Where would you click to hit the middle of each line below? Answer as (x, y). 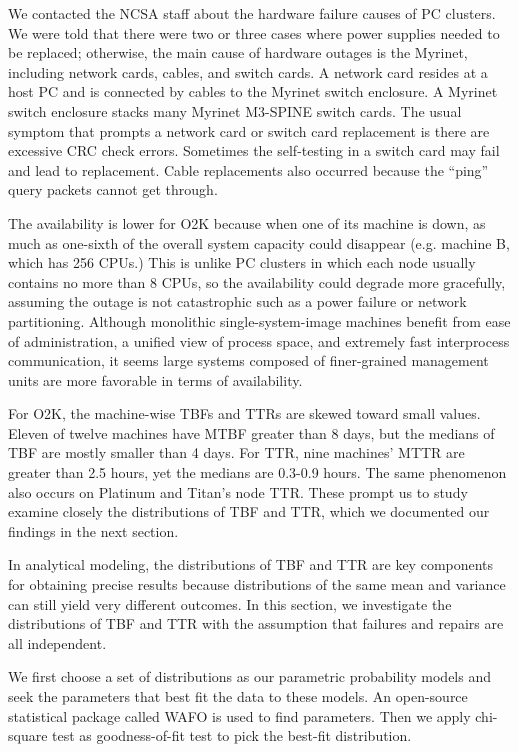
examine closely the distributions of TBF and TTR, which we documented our (249, 511)
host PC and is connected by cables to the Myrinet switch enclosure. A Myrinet (253, 91)
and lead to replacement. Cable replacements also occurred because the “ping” (248, 169)
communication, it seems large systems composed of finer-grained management (248, 360)
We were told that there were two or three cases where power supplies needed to (254, 32)
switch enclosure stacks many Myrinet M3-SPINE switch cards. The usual (235, 110)
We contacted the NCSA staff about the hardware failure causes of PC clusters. (252, 13)
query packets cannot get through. (113, 189)
